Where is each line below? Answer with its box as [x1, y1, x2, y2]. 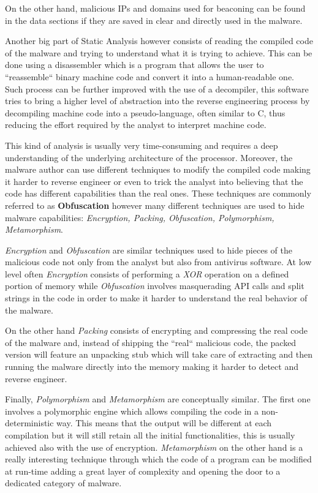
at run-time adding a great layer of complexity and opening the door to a [5, 464, 281, 477]
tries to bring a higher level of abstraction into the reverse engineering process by [5, 94, 310, 107]
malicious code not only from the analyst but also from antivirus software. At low [5, 255, 312, 268]
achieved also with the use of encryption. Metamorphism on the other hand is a [5, 440, 303, 453]
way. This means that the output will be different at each [56, 416, 272, 429]
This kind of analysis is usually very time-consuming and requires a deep [5, 138, 278, 151]
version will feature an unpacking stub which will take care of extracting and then [5, 348, 312, 361]
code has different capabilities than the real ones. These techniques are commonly [5, 187, 311, 200]
